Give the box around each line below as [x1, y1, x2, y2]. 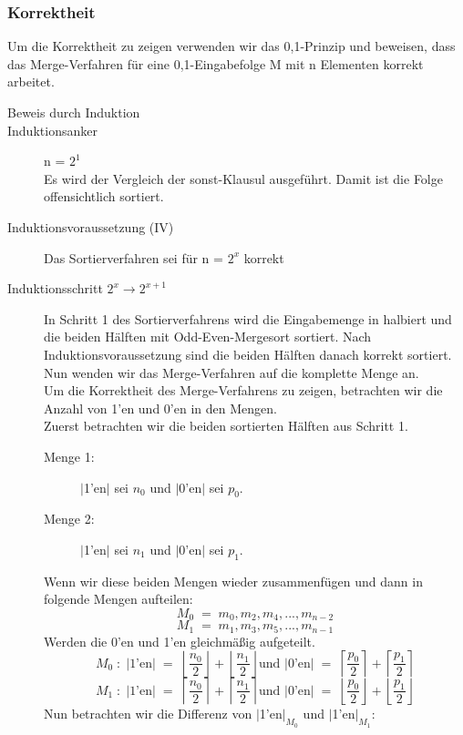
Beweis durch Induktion [7, 103, 140, 121]
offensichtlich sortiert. [44, 187, 164, 206]
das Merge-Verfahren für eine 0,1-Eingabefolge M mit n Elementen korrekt [7, 54, 424, 73]
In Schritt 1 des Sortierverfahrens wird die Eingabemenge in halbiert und [44, 309, 452, 328]
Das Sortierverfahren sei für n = [44, 248, 223, 267]
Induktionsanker [7, 120, 98, 139]
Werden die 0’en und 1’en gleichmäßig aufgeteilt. [44, 631, 315, 650]
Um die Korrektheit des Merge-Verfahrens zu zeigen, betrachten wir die [44, 381, 443, 400]
